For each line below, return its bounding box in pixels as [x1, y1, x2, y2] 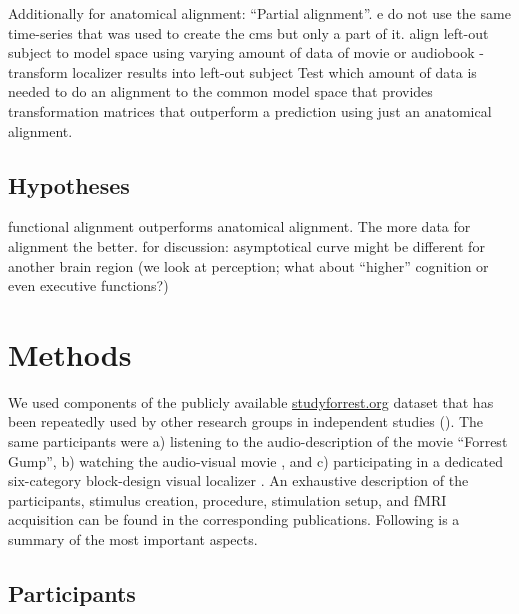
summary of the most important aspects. [8, 529, 258, 550]
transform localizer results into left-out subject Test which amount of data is [8, 61, 477, 82]
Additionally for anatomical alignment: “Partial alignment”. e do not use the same [8, 3, 511, 23]
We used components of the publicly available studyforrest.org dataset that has [8, 391, 494, 412]
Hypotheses [8, 169, 130, 200]
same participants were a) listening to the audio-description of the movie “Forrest [8, 431, 508, 452]
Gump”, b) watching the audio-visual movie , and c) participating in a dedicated [8, 450, 503, 471]
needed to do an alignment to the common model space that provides [8, 81, 433, 102]
